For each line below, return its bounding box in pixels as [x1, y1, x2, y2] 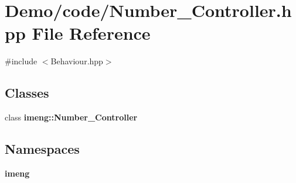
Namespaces [5, 140, 80, 158]
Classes [5, 84, 49, 102]
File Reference [32, 21, 151, 45]
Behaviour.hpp [50, 55, 103, 67]
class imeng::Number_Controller [5, 111, 138, 123]
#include [5, 55, 38, 67]
